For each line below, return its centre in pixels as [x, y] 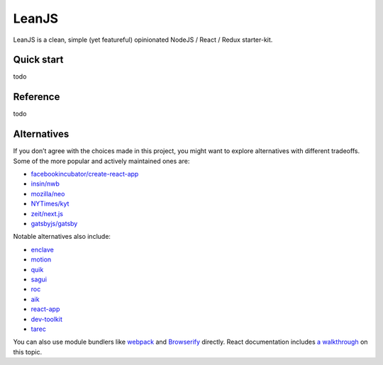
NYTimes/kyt [50, 204]
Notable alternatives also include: [62, 237]
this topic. [28, 352]
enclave [43, 249]
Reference [37, 97]
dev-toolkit [47, 319]
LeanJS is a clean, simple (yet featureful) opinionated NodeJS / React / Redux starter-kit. [143, 40]
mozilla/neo [48, 193]
